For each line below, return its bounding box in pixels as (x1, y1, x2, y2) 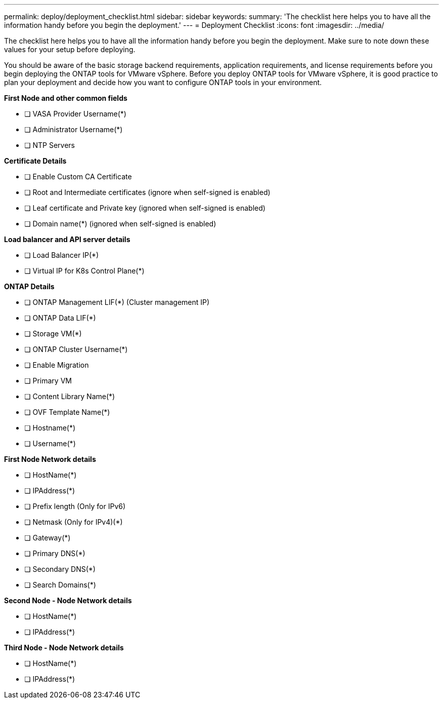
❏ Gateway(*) (24, 533, 71, 542)
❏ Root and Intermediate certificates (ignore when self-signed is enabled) (24, 188, 271, 197)
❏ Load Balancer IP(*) (24, 251, 99, 259)
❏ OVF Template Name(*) (24, 408, 110, 416)
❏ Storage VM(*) (24, 329, 82, 338)
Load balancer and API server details (4, 235, 130, 244)
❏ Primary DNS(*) (24, 549, 85, 558)
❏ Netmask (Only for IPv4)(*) (24, 518, 123, 526)
